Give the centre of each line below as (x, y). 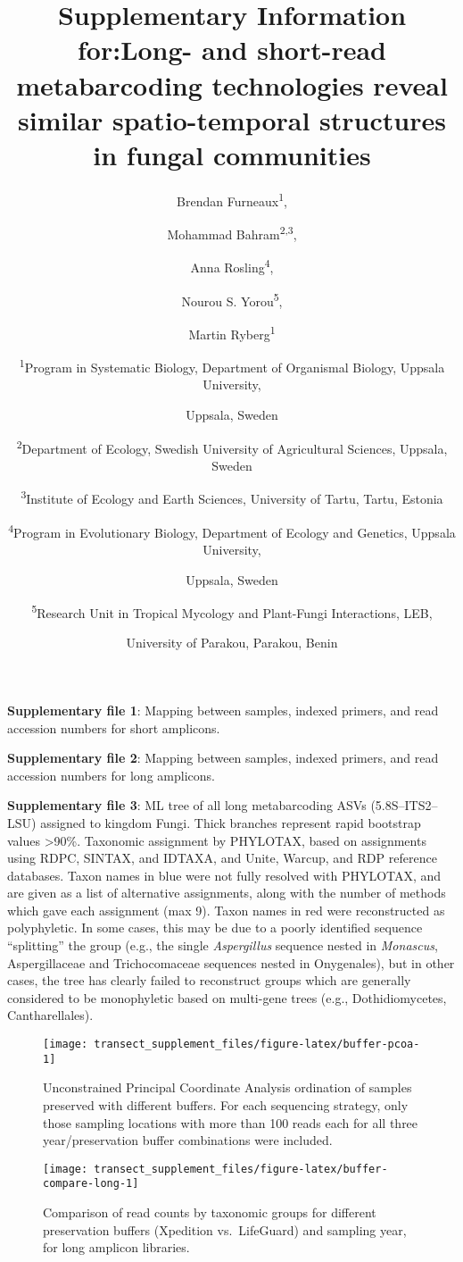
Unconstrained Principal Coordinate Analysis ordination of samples (227, 1087)
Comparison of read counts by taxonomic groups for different (210, 1212)
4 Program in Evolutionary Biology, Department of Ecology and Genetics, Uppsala (232, 531)
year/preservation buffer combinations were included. (188, 1140)
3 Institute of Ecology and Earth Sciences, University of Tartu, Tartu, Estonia (232, 497)
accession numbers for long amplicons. (111, 775)
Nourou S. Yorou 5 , (232, 299)
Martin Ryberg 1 (232, 332)
